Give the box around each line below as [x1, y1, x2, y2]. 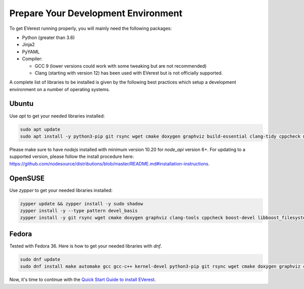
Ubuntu [9, 99, 34, 108]
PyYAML [22, 49, 40, 55]
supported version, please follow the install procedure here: [9, 153, 134, 159]
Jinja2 [22, 42, 35, 48]
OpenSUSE [9, 174, 45, 182]
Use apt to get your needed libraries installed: [9, 113, 105, 119]
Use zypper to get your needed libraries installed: [9, 187, 113, 193]
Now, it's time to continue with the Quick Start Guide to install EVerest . [9, 276, 156, 283]
